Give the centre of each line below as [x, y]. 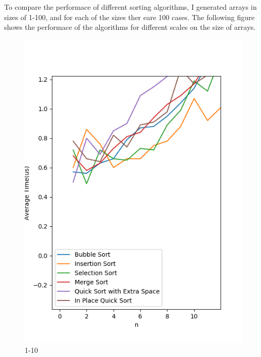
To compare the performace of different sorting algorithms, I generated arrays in [130, 7]
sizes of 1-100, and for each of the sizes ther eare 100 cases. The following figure [129, 17]
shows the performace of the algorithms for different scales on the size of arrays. [130, 27]
